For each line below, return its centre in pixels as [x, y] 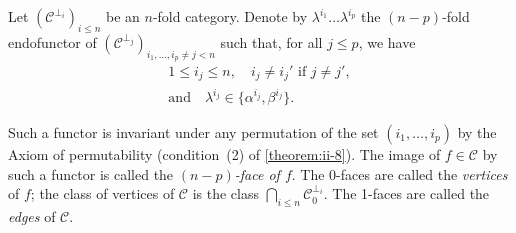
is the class [225, 193]
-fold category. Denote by [230, 16]
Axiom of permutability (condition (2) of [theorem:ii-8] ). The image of [224, 154]
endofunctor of [52, 41]
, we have [387, 41]
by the [477, 132]
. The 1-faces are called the [406, 193]
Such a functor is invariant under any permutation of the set [193, 132]
